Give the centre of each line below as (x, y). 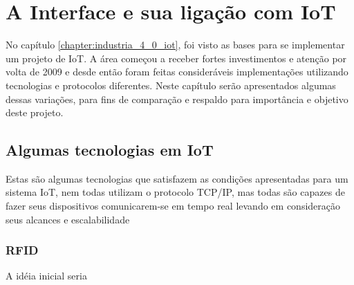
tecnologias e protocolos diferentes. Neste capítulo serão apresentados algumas (171, 85)
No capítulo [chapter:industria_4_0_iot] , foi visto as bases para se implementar (175, 45)
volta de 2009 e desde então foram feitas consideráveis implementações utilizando (177, 72)
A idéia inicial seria (46, 276)
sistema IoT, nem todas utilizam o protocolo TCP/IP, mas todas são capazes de (175, 192)
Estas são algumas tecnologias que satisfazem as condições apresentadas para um (177, 178)
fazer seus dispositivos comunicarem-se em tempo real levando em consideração (173, 206)
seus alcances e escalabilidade (68, 219)
